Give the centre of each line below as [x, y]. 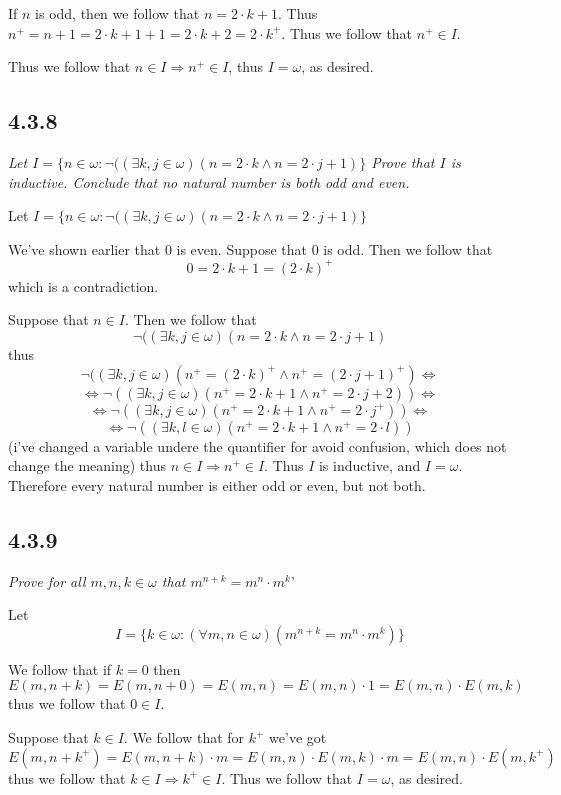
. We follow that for [184, 737]
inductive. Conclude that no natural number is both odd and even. [209, 181]
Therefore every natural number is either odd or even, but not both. [217, 484]
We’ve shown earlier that [84, 248]
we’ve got [298, 737]
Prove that [403, 161]
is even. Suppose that [241, 248]
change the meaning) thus [87, 465]
